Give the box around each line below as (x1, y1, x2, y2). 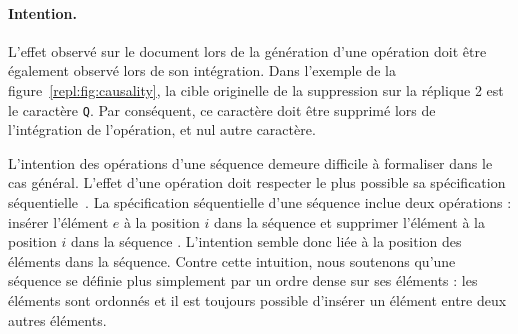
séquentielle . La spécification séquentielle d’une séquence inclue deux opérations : (8, 192, 512, 213)
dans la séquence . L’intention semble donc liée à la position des (70, 231, 462, 252)
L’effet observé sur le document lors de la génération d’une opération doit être (8, 40, 487, 61)
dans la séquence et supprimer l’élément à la (214, 211, 485, 232)
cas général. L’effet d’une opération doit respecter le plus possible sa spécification (8, 172, 506, 193)
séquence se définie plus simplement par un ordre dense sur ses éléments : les (8, 270, 478, 291)
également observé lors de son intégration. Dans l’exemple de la (8, 60, 396, 81)
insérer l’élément (8, 211, 109, 232)
